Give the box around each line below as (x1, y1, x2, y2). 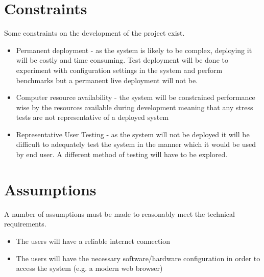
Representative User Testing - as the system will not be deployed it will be (16, 129, 250, 139)
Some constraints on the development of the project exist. (4, 28, 185, 38)
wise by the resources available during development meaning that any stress (16, 102, 253, 112)
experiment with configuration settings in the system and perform (16, 64, 223, 75)
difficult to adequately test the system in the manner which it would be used (16, 139, 256, 149)
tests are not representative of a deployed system (16, 112, 169, 122)
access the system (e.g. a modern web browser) (16, 263, 163, 273)
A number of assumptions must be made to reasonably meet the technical (4, 208, 235, 219)
